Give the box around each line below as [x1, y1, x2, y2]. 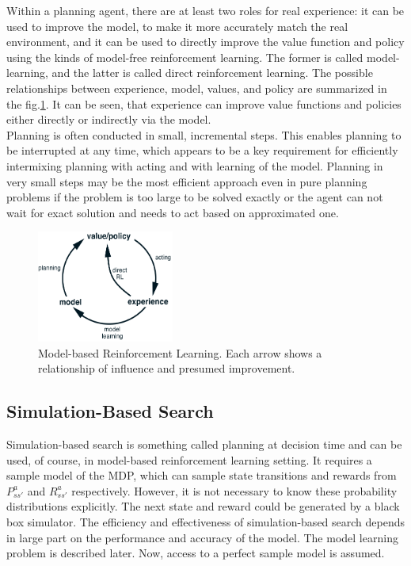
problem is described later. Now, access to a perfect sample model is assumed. [6, 545, 385, 561]
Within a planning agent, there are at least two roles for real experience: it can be [6, 2, 405, 18]
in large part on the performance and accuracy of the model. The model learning [6, 529, 398, 545]
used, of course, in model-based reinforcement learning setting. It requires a [6, 451, 372, 468]
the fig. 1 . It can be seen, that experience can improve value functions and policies [6, 95, 401, 112]
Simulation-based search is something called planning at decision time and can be [6, 435, 402, 452]
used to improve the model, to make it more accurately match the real [6, 17, 348, 34]
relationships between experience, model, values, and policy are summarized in [6, 79, 387, 96]
